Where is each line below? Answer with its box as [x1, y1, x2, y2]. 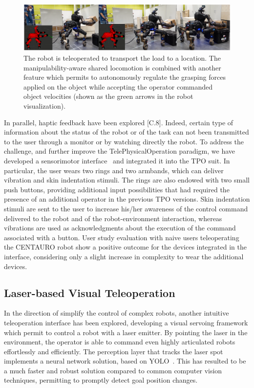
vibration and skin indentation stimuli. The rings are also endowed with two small [4, 175, 250, 185]
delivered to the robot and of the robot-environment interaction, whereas [4, 213, 222, 223]
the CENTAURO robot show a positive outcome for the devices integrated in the [4, 242, 247, 252]
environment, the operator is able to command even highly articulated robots [4, 337, 235, 347]
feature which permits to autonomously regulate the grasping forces [23, 72, 226, 82]
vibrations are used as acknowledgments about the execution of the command [4, 223, 236, 233]
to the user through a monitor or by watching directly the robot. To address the [4, 136, 244, 146]
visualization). [23, 101, 66, 111]
